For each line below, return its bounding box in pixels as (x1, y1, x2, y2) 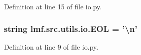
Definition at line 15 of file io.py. (4, 1, 102, 11)
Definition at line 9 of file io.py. (4, 41, 99, 52)
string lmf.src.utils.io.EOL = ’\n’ (4, 22, 138, 34)
